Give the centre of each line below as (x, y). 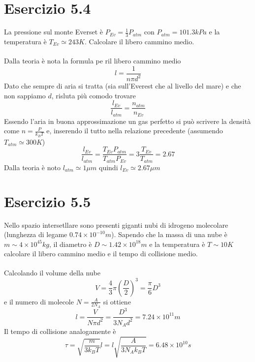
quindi (109, 167)
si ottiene (117, 301)
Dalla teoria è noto (32, 167)
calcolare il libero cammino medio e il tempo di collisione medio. (101, 254)
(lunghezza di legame (36, 234)
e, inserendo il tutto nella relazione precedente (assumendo (135, 131)
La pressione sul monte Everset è (54, 32)
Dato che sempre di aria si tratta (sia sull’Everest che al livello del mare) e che (123, 86)
